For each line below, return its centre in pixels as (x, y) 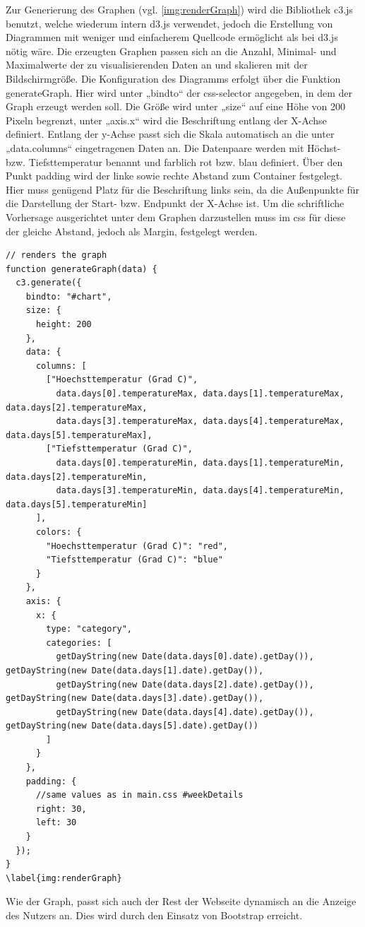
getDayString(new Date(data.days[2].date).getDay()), (185, 684)
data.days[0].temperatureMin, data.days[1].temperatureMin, (200, 463)
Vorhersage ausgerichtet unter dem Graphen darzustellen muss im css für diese (176, 217)
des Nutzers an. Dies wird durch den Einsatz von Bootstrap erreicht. (154, 915)
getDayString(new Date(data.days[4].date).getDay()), (185, 712)
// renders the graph (56, 255)
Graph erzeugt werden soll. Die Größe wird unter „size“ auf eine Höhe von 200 (176, 106)
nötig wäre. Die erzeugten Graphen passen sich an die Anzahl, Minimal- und (171, 51)
